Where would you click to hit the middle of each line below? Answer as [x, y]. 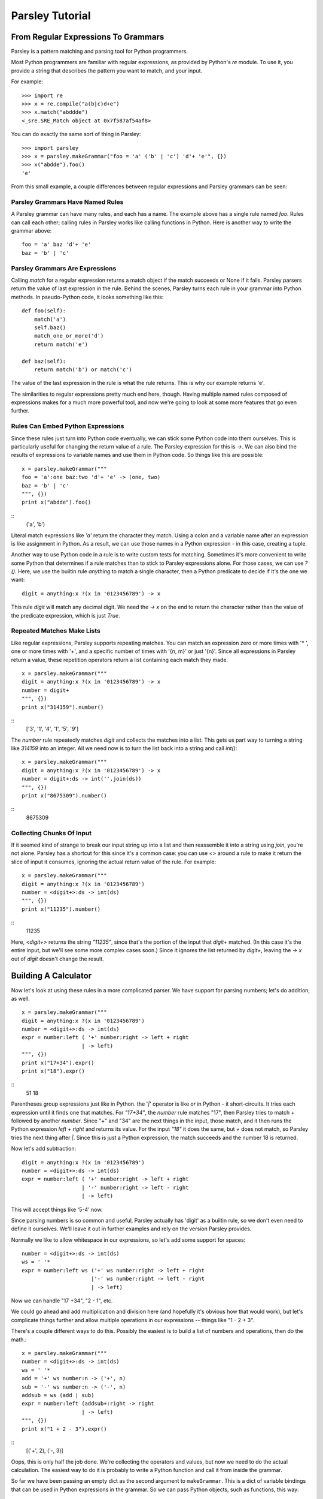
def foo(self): [44, 311]
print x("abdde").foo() [57, 502]
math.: [19, 1340]
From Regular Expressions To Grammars [88, 37]
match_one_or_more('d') [69, 336]
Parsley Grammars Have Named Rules [67, 202]
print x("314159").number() [63, 707]
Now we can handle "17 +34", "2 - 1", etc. [62, 1301]
